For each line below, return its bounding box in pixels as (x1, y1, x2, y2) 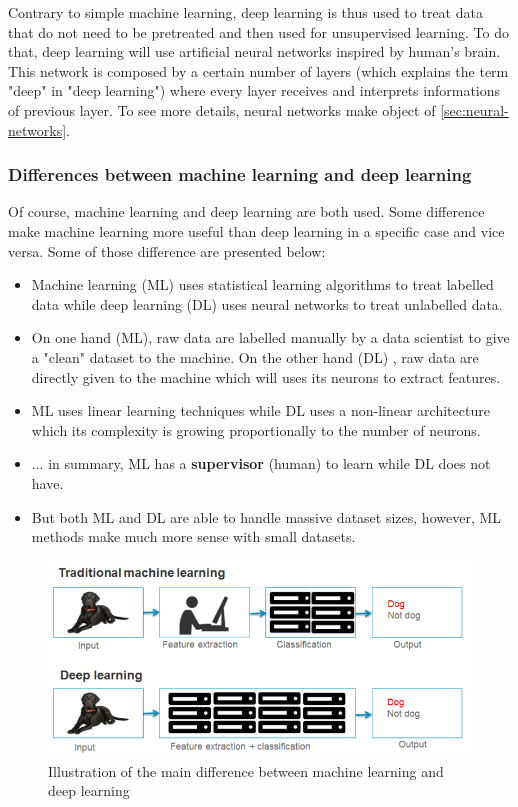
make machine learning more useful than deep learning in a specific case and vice (8, 220, 505, 241)
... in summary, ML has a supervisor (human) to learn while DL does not (31, 453, 491, 474)
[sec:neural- (440, 99, 509, 120)
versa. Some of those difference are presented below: (8, 240, 326, 261)
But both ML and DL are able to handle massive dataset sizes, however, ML (31, 506, 502, 527)
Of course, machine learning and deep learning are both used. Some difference (8, 201, 485, 222)
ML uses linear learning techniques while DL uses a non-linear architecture (31, 400, 490, 421)
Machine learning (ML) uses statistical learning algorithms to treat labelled (31, 274, 494, 295)
